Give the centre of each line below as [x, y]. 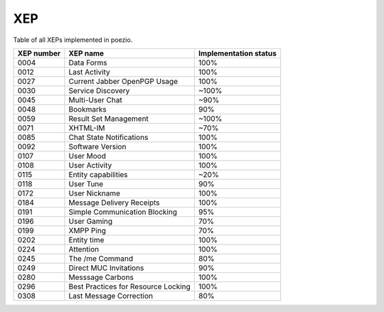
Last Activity [89, 72]
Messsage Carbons [101, 277]
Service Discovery [99, 90]
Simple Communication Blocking [123, 212]
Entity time [86, 240]
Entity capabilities [98, 174]
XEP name [86, 53]
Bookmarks [87, 109]
